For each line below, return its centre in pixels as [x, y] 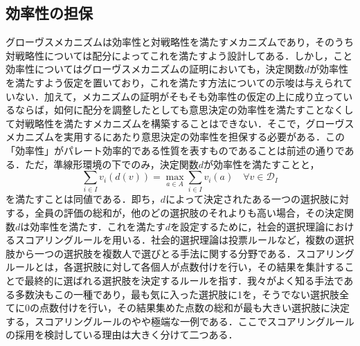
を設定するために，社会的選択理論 [248, 226]
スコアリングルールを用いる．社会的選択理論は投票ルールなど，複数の [175, 240]
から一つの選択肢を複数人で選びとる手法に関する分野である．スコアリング [184, 253]
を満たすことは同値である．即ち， [83, 199]
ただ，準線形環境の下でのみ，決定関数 [111, 164]
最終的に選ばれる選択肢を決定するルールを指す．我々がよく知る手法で [184, 281]
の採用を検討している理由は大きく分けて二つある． [122, 335]
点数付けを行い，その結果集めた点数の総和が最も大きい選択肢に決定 [194, 308]
